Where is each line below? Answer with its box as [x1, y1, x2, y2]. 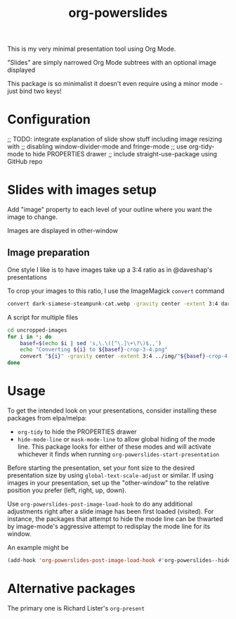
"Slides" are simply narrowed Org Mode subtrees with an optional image [7, 58, 216, 67]
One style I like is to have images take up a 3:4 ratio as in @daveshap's [7, 265, 213, 274]
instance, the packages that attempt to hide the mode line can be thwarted [7, 514, 223, 523]
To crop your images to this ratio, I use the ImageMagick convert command [7, 287, 225, 295]
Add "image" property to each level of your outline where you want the [7, 206, 212, 214]
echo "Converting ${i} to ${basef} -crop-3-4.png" [20, 346, 169, 354]
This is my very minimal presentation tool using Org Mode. [7, 44, 176, 54]
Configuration [7, 111, 91, 127]
